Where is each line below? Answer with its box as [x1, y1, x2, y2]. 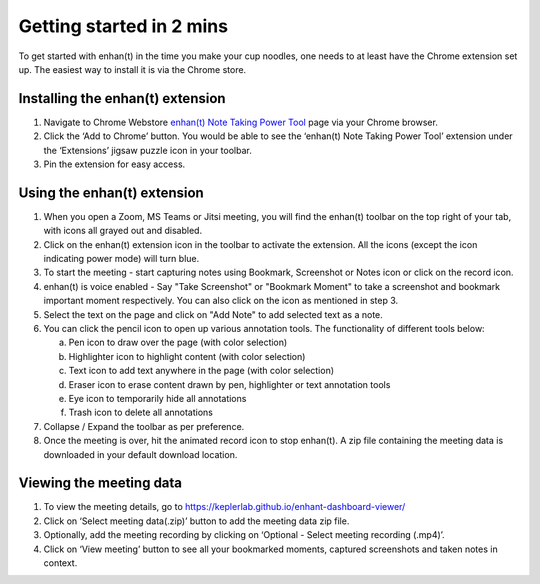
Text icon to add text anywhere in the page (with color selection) [68, 365, 335, 377]
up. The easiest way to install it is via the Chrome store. [18, 63, 247, 75]
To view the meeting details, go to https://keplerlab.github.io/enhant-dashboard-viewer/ [43, 501, 406, 513]
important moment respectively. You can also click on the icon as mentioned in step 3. [43, 295, 399, 307]
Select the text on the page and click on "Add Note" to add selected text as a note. [43, 308, 384, 320]
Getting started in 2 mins [18, 15, 229, 37]
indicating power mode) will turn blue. [43, 253, 200, 265]
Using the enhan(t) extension [18, 184, 204, 201]
